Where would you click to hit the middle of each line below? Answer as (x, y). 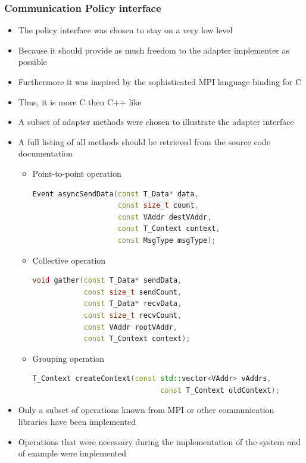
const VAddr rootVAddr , (131, 327)
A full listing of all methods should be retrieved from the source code (144, 141)
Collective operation (69, 260)
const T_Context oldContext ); (220, 390)
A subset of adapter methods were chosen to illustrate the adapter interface (156, 122)
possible (32, 62)
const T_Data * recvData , (133, 304)
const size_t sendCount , (133, 292)
